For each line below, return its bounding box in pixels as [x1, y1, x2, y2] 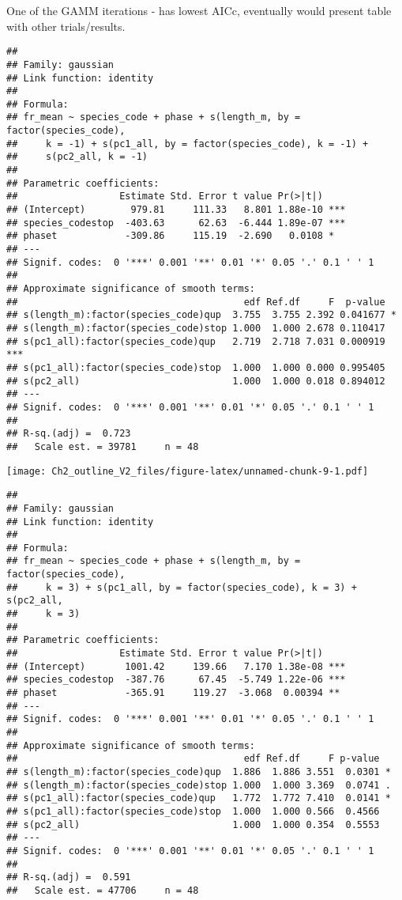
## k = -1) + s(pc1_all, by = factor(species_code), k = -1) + [6, 138, 369, 149]
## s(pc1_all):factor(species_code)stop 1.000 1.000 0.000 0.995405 [6, 361, 385, 373]
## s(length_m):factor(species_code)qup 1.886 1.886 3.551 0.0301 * [6, 766, 391, 777]
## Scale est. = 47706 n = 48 [6, 884, 199, 896]
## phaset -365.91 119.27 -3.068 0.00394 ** [6, 687, 340, 699]
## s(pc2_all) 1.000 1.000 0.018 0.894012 [6, 375, 385, 387]
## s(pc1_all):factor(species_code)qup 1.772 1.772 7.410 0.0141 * [6, 792, 391, 804]
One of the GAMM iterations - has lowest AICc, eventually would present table [6, 2, 392, 18]
